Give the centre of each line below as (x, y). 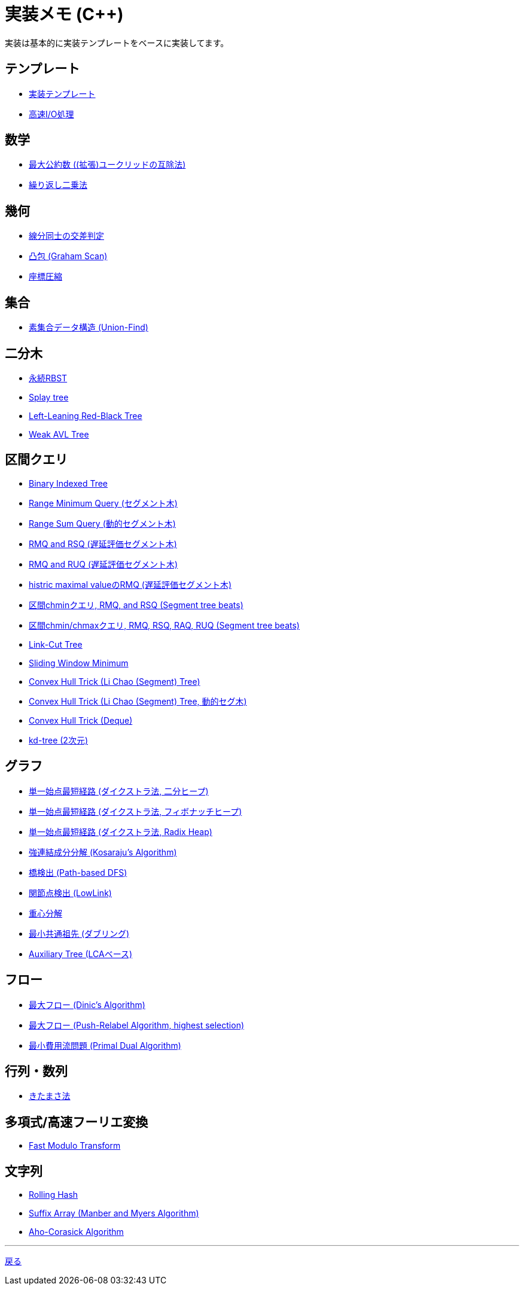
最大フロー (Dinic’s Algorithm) (87, 1004)
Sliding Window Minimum (79, 663)
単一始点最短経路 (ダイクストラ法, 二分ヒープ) (119, 791)
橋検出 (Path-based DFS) (78, 872)
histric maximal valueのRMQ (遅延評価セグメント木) (130, 584)
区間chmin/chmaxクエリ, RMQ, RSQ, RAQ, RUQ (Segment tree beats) (164, 625)
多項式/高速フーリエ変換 (77, 1122)
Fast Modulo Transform (75, 1146)
